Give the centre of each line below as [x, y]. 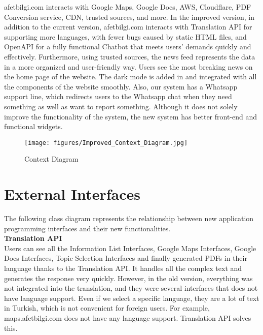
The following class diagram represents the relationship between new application [129, 218]
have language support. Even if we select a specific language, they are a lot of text [132, 298]
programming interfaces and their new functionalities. [87, 228]
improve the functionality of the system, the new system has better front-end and [131, 116]
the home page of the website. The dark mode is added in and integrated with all [130, 77]
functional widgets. [33, 126]
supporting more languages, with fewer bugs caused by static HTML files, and [125, 36]
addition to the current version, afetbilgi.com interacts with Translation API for [128, 27]
